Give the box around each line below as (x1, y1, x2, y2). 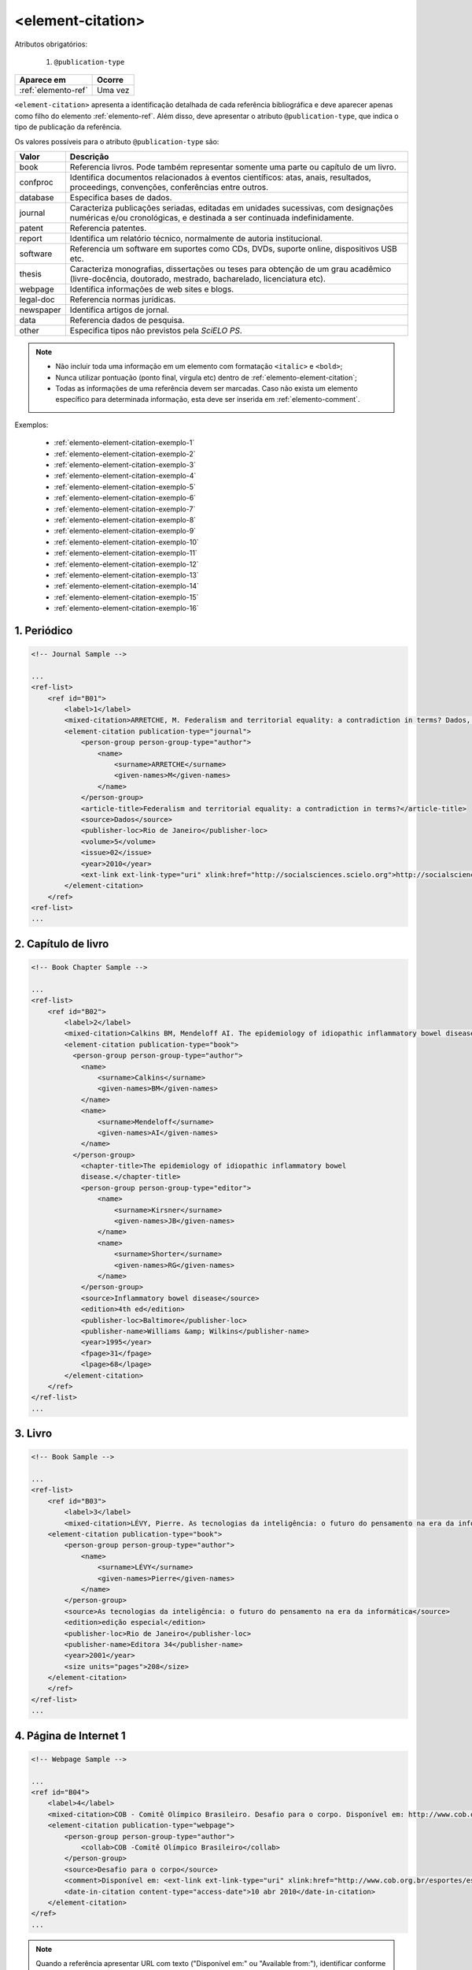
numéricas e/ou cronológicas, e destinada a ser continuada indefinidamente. (69, 212, 354, 223)
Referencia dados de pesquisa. (69, 314, 185, 325)
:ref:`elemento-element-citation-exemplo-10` (53, 537, 200, 547)
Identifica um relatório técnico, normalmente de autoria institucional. (69, 232, 323, 243)
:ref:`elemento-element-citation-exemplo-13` (53, 570, 200, 579)
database (19, 191, 54, 203)
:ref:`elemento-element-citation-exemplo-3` (53, 460, 197, 470)
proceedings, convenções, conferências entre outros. (69, 181, 269, 192)
